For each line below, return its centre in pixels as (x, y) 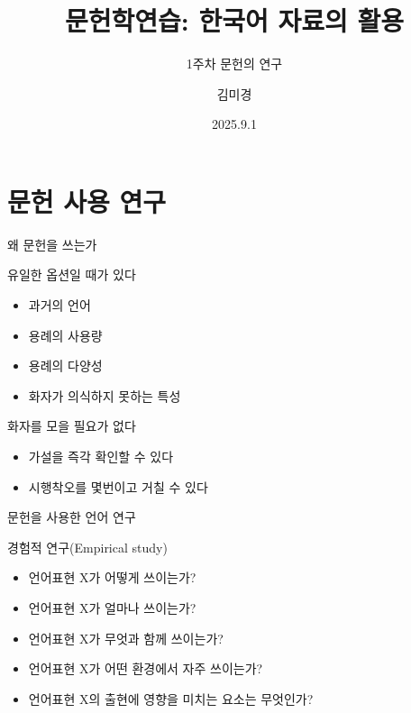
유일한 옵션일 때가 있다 (72, 274)
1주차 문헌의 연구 (234, 64)
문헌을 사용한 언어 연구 (72, 517)
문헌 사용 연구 (87, 201)
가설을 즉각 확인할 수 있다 (101, 456)
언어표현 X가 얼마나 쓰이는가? (112, 607)
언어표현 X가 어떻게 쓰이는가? (112, 577)
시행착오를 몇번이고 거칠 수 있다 (118, 486)
